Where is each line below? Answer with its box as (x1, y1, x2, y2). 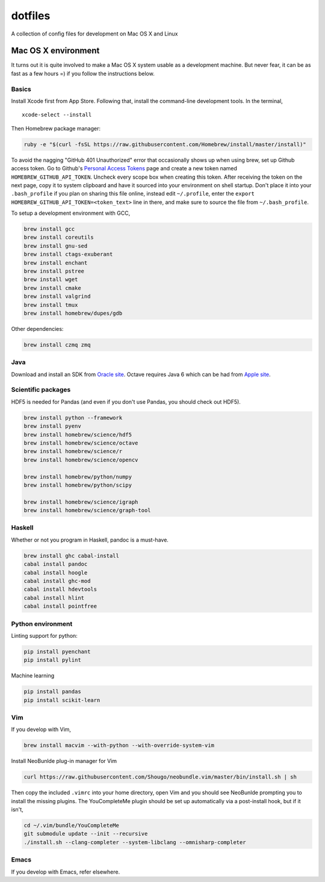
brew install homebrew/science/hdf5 (23, 431, 132, 438)
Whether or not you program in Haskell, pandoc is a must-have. (11, 536, 169, 543)
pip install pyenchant (23, 648, 91, 655)
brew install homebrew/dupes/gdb (23, 310, 123, 316)
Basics (11, 85, 31, 93)
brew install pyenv (23, 423, 81, 430)
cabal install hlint (23, 594, 84, 601)
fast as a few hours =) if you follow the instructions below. (11, 70, 155, 77)
